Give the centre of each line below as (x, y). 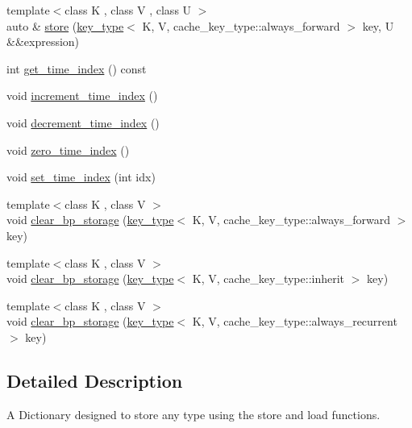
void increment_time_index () (82, 96)
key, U (378, 25)
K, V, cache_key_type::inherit (268, 278)
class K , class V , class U (128, 10)
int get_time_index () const (77, 68)
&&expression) (43, 42)
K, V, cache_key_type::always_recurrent (295, 321)
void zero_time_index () (68, 150)
